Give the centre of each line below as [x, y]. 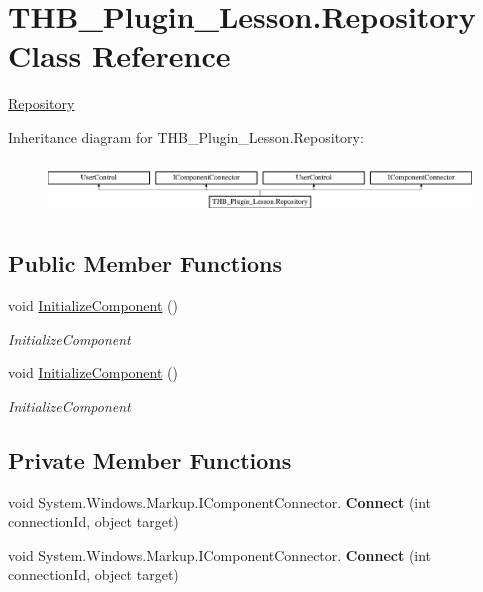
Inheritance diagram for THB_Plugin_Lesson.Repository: [186, 136]
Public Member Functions [145, 263]
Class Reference [119, 55]
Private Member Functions [150, 459]
